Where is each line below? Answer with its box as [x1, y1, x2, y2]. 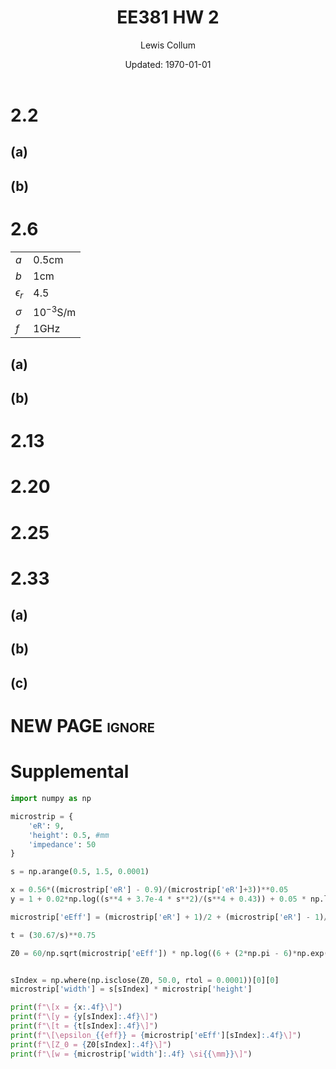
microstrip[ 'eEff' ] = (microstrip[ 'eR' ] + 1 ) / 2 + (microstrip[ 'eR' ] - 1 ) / [10, 912, 329, 922]
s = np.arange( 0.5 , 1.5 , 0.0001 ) [10, 867, 150, 877]
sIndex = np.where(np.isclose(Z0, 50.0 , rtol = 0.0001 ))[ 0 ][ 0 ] [10, 975, 280, 985]
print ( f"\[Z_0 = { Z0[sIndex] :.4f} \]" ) [10, 1039, 172, 1050]
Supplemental [10, 761, 130, 783]
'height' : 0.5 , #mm [28, 830, 110, 840]
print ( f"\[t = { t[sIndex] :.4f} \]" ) [10, 1021, 159, 1031]
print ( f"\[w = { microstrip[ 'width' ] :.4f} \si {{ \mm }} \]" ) [10, 1049, 253, 1059]
